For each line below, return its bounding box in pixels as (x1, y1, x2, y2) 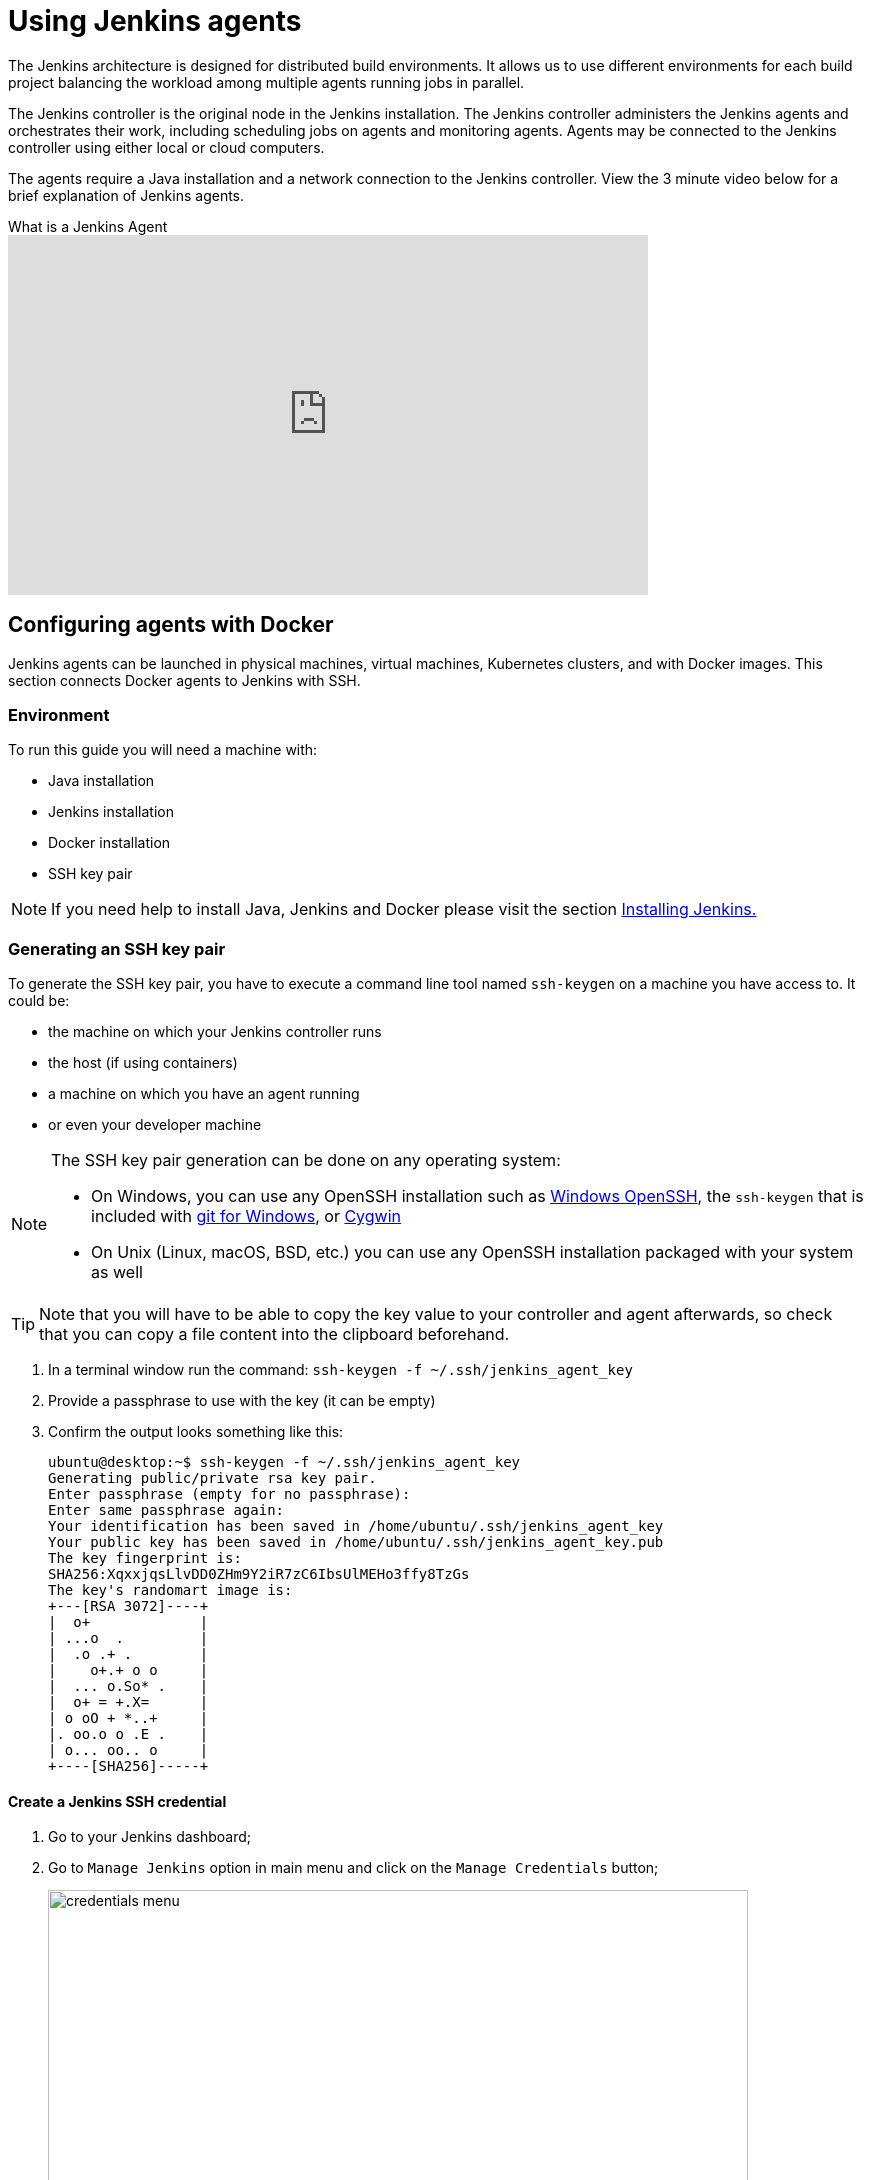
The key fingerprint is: (48, 1550, 242, 1567)
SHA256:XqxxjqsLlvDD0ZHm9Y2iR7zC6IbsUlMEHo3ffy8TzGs (48, 1566, 470, 1583)
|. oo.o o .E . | (48, 1726, 209, 1743)
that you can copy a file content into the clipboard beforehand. (39, 1324, 510, 1345)
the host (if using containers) (48, 1054, 238, 1072)
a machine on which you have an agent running (48, 1085, 360, 1103)
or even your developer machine (48, 1116, 262, 1134)
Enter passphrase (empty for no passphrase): (48, 1486, 411, 1503)
